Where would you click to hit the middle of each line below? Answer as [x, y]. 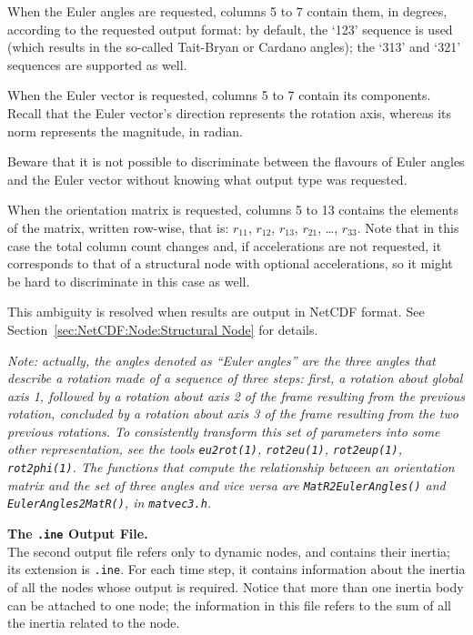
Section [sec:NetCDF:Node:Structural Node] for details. [163, 329]
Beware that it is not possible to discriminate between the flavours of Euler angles [236, 161]
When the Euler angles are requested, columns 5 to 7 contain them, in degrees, [227, 11]
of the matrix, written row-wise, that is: [118, 227]
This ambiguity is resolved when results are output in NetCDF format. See [216, 312]
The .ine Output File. [78, 534]
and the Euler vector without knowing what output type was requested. [207, 179]
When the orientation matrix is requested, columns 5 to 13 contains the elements [233, 210]
